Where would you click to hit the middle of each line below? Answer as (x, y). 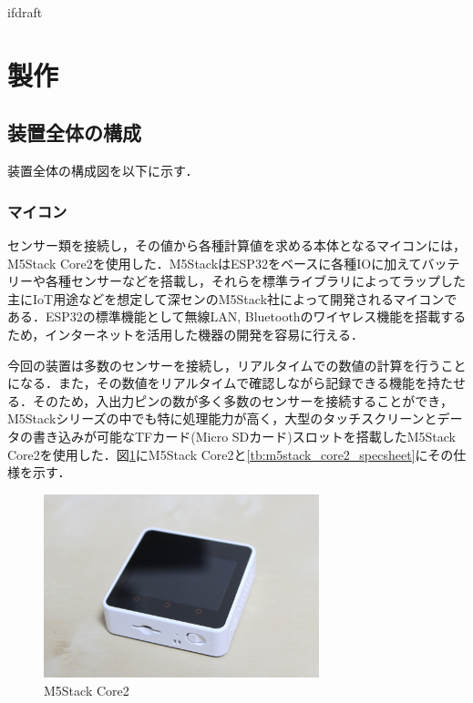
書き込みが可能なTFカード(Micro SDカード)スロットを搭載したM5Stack (244, 436)
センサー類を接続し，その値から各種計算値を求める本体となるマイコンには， (237, 245)
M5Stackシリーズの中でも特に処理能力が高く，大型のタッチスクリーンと (222, 418)
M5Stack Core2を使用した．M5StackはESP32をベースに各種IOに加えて (215, 263)
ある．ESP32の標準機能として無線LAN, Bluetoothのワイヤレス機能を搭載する (237, 316)
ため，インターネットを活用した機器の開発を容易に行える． (185, 334)
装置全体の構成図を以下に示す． (103, 171)
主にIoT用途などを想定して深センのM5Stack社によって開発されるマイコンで (232, 298)
